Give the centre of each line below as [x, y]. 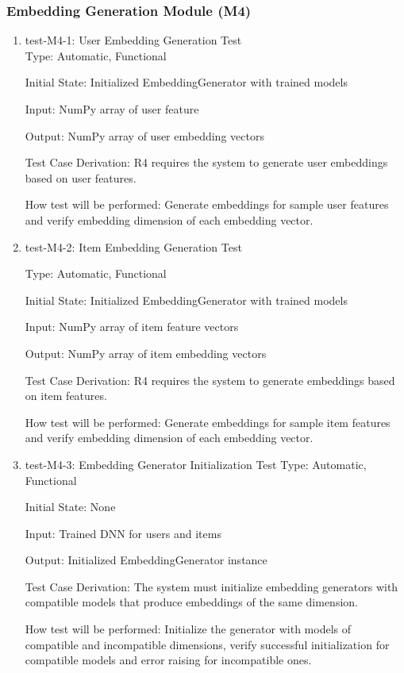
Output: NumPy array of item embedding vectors [146, 353]
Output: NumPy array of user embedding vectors [144, 135]
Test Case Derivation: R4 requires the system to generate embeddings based [210, 380]
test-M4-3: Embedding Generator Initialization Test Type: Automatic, [196, 464]
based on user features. [81, 177]
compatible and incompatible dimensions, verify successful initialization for [207, 644]
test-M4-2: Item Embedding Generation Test [133, 246]
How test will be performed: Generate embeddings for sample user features [207, 204]
